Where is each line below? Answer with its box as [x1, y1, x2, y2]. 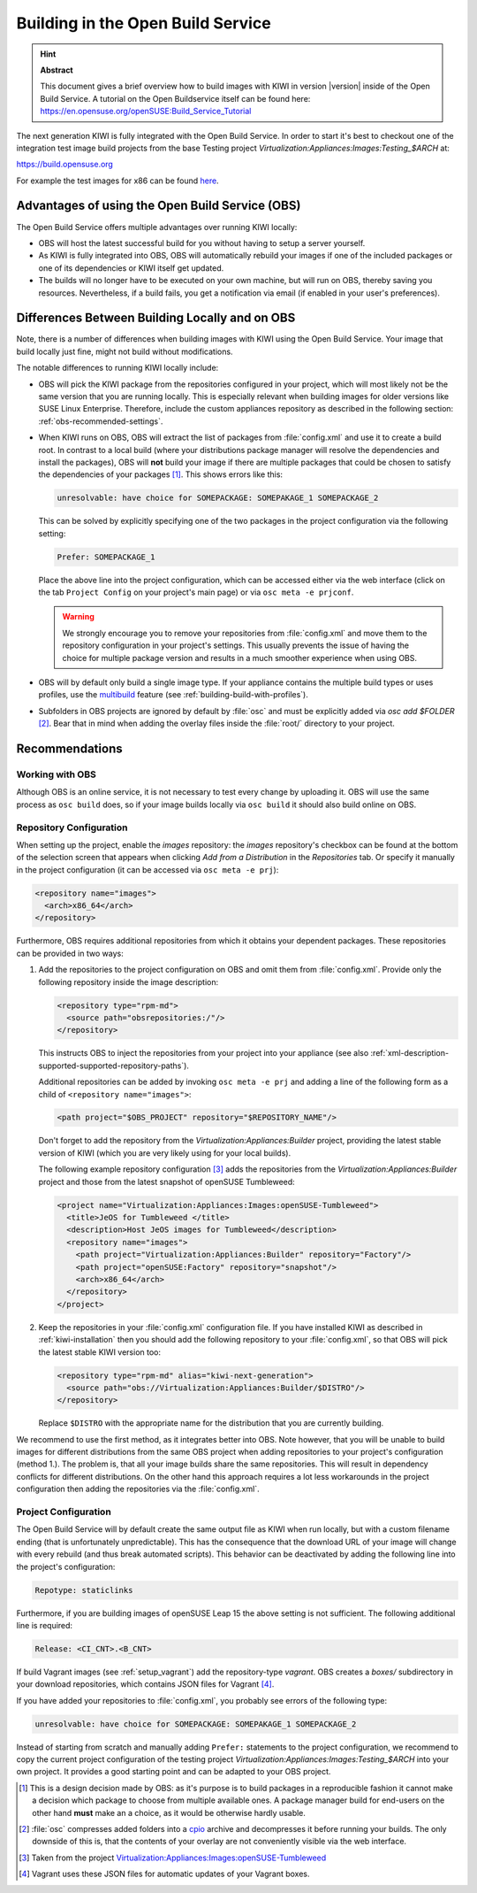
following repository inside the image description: [38, 976, 219, 987]
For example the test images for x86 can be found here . [16, 175, 220, 186]
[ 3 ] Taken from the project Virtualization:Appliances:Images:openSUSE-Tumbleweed [19, 1852, 327, 1863]
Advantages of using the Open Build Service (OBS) [16, 198, 301, 213]
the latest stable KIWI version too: [38, 1346, 162, 1358]
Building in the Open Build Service [16, 13, 271, 33]
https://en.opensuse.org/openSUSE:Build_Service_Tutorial [40, 106, 252, 117]
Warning [62, 612, 95, 622]
